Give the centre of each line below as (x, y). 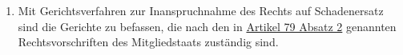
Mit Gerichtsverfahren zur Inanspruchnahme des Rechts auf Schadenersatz (201, 10)
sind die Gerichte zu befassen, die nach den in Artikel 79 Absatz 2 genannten (207, 26)
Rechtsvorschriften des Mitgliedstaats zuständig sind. (148, 42)
